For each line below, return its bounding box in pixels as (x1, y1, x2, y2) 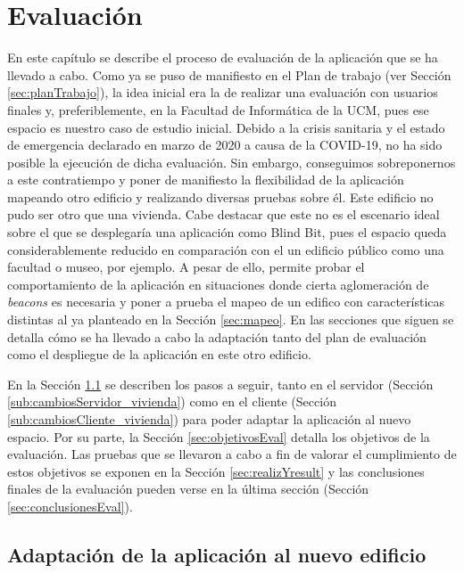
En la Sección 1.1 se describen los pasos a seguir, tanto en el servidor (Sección (7, 374, 434, 393)
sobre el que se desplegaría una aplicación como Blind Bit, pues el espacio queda (7, 223, 447, 241)
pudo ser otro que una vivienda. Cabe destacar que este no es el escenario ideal (7, 205, 440, 224)
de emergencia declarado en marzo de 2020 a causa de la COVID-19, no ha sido (7, 135, 443, 154)
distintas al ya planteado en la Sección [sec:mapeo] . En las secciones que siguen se (7, 310, 454, 329)
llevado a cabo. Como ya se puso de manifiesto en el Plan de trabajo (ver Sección (7, 65, 452, 84)
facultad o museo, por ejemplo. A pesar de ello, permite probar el (7, 258, 365, 276)
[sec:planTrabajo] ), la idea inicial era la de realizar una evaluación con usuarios (7, 83, 438, 102)
